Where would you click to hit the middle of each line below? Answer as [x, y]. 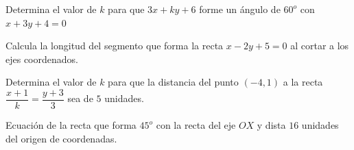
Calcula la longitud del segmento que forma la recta [115, 46]
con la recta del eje [196, 125]
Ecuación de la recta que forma [71, 125]
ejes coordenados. [42, 59]
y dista [271, 125]
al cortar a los [320, 46]
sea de [80, 98]
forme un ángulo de [240, 9]
